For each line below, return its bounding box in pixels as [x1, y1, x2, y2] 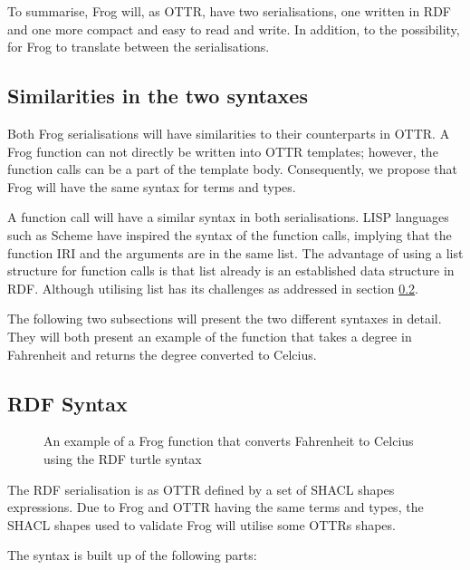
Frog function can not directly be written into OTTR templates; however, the [7, 141, 438, 160]
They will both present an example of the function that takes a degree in [7, 326, 412, 345]
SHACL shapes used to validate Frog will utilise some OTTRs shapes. [7, 515, 396, 534]
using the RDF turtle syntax [43, 449, 202, 468]
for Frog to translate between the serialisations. [7, 37, 270, 56]
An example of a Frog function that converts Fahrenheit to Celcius [43, 431, 414, 450]
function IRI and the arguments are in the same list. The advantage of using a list [7, 243, 464, 262]
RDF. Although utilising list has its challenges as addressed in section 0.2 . [7, 278, 419, 297]
